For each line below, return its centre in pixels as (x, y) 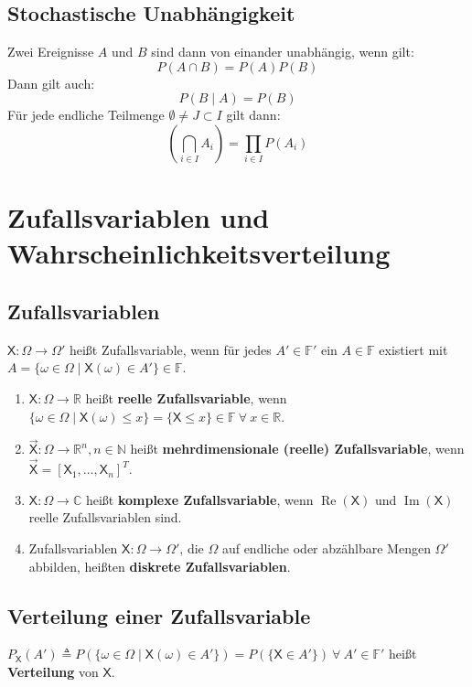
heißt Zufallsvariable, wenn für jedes (170, 349)
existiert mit (413, 349)
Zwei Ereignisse (51, 52)
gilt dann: (253, 115)
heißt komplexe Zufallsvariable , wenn (199, 499)
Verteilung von (53, 671)
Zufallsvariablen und (139, 217)
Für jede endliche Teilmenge (86, 115)
